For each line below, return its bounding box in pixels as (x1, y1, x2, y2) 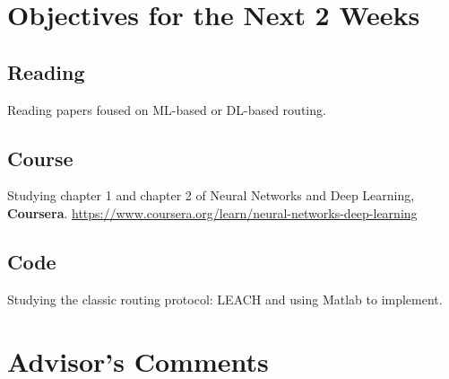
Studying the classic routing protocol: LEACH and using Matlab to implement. (7, 289, 443, 308)
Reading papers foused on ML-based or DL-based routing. (7, 100, 326, 119)
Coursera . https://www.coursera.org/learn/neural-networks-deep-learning (7, 203, 418, 222)
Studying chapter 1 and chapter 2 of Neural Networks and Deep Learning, (7, 186, 415, 205)
